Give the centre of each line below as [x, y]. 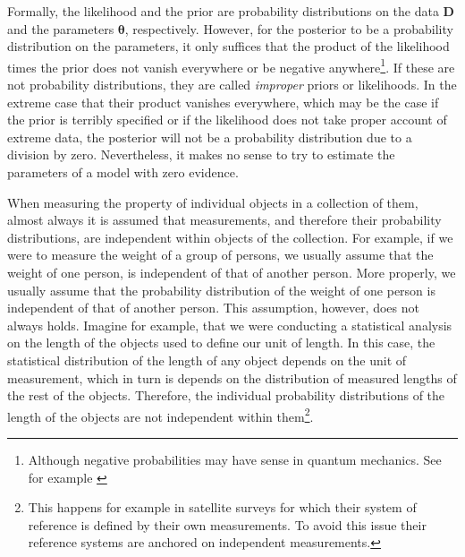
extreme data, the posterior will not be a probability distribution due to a [210, 137]
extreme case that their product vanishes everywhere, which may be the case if [223, 102]
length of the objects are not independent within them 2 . [161, 415]
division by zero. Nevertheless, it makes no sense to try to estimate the [201, 154]
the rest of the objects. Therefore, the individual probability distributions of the [226, 395]
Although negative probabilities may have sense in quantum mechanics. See [235, 459]
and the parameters [61, 28]
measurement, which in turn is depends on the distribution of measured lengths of [232, 377]
